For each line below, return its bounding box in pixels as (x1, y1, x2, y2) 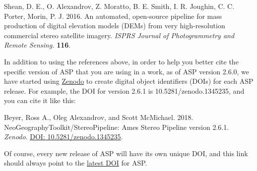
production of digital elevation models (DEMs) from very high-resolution (4, 20, 225, 31)
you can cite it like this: (4, 95, 76, 106)
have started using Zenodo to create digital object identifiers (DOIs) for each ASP (4, 76, 254, 86)
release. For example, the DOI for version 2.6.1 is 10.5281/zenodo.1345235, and (4, 85, 245, 96)
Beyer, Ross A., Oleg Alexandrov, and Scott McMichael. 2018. (4, 112, 193, 122)
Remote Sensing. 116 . (4, 40, 71, 50)
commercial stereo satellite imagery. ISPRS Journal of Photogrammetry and (4, 30, 235, 40)
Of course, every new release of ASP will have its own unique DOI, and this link (4, 148, 248, 158)
